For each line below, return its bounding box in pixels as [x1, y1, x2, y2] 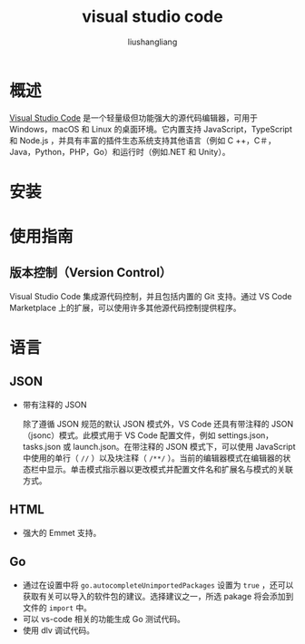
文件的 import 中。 [22, 601, 93, 613]
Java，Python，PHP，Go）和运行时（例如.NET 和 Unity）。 [9, 146, 231, 157]
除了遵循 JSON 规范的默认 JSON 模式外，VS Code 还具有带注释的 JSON [22, 418, 294, 429]
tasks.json [22, 441, 62, 452]
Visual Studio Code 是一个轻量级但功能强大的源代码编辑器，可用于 [9, 112, 259, 123]
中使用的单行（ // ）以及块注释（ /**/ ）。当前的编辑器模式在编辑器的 [22, 452, 283, 463]
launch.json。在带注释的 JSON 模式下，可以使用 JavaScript [73, 441, 296, 452]
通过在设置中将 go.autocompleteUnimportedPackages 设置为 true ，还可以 [22, 579, 294, 590]
